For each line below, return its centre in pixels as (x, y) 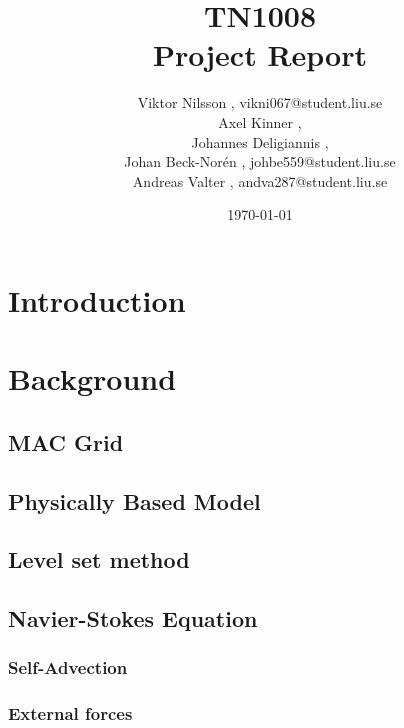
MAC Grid (66, 441)
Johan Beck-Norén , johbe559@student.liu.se (260, 161)
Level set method (99, 559)
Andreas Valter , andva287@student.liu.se (260, 180)
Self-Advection (68, 667)
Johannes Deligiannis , (260, 141)
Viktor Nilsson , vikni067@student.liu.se (260, 102)
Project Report (259, 54)
